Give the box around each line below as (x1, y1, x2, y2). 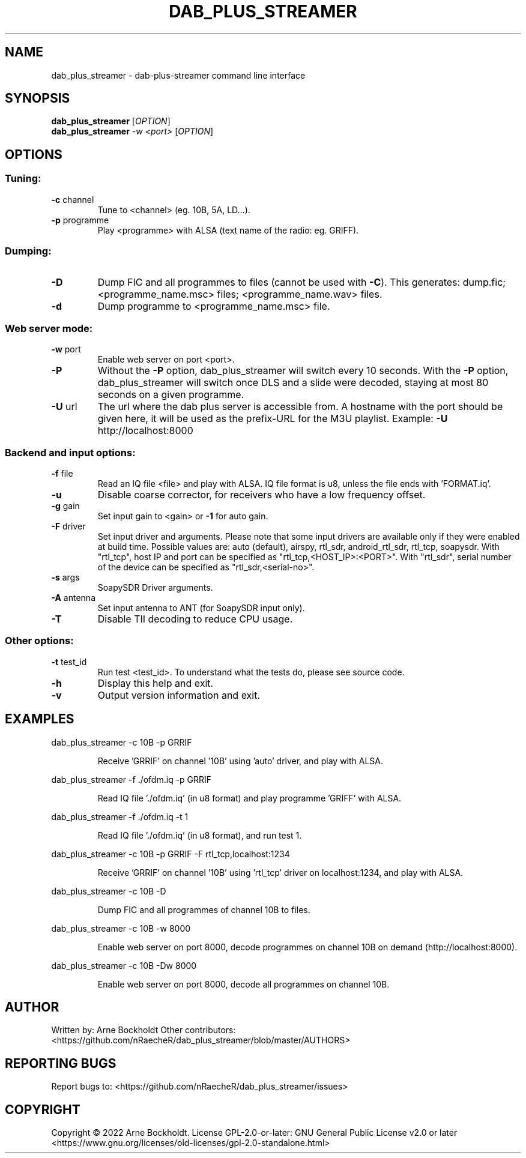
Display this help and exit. (97, 677, 214, 689)
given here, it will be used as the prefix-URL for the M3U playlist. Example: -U (97, 412, 448, 425)
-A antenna (51, 592, 96, 603)
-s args (51, 571, 80, 582)
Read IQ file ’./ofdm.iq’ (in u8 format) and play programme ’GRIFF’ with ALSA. (97, 792, 402, 803)
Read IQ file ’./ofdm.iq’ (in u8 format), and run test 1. (97, 830, 302, 840)
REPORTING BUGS (5, 1055, 116, 1071)
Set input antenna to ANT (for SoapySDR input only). (97, 602, 305, 613)
